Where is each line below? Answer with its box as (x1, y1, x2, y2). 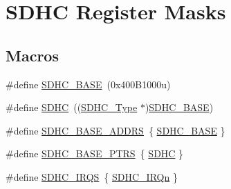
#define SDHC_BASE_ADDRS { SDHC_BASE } (6, 123, 225, 137)
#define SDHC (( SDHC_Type (6, 100, 138, 115)
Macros (6, 44, 59, 66)
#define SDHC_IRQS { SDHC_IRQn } (6, 169, 178, 183)
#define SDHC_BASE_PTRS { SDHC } (6, 146, 184, 161)
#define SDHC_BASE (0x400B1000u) (6, 77, 171, 91)
